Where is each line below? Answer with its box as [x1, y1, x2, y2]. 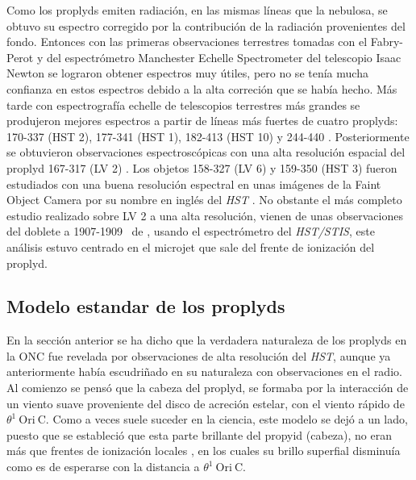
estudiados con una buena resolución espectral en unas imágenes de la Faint [6, 175, 381, 192]
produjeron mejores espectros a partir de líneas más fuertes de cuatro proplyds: [6, 112, 398, 129]
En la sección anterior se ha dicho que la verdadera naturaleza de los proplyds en [6, 332, 407, 349]
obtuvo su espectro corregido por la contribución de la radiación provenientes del [6, 17, 406, 34]
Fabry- [370, 33, 404, 50]
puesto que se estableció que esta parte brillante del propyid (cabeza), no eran [6, 426, 393, 443]
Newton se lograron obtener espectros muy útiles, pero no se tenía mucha [6, 65, 368, 81]
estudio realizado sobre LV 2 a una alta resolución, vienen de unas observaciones [6, 207, 403, 223]
